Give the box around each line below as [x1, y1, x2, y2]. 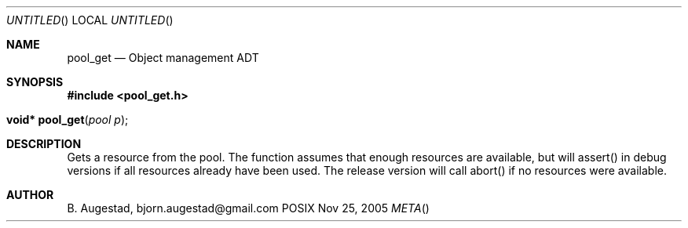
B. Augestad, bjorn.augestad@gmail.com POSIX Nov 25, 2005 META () [67, 201, 430, 215]
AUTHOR [6, 188, 54, 201]
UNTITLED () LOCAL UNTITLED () [6, 13, 174, 27]
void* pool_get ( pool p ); [6, 113, 129, 126]
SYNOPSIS [6, 75, 64, 89]
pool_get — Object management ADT [67, 51, 259, 64]
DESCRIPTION [6, 137, 82, 150]
